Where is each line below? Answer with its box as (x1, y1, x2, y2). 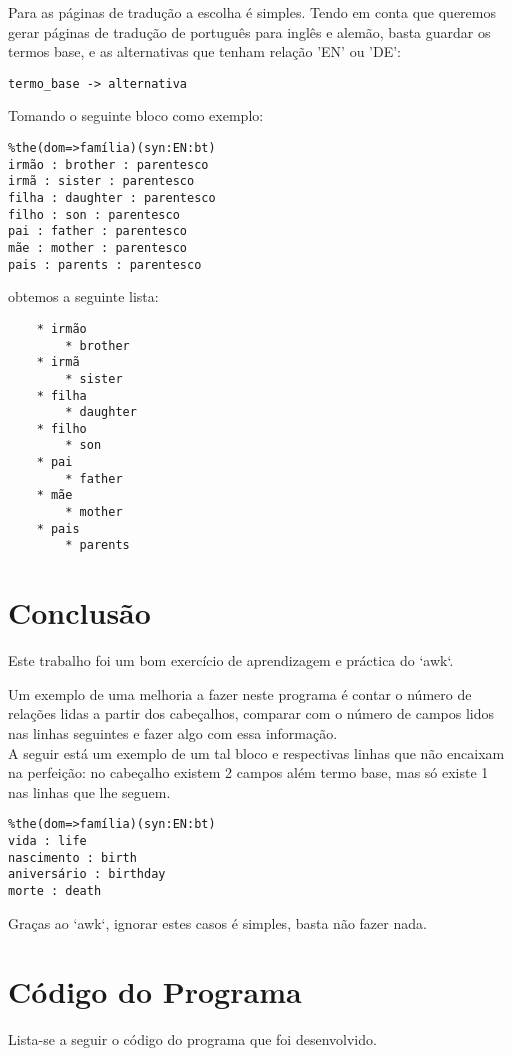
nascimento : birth (8, 850, 137, 865)
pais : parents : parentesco (8, 257, 202, 272)
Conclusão (8, 592, 151, 633)
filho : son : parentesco (8, 207, 180, 222)
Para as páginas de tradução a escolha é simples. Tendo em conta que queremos (8, 2, 496, 22)
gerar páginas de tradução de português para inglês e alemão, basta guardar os (8, 21, 491, 42)
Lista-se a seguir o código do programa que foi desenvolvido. (8, 1029, 377, 1050)
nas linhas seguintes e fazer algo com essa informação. (8, 722, 338, 743)
